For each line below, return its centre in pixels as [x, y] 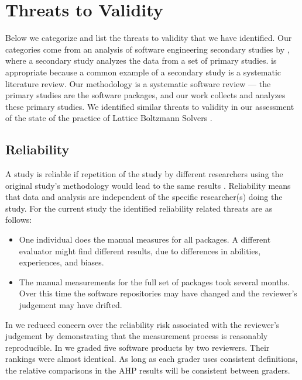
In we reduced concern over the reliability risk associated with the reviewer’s [143, 324]
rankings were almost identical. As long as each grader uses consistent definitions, [152, 359]
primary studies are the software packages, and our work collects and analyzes [145, 95]
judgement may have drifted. [71, 305]
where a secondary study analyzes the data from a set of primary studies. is [141, 61]
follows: [19, 220]
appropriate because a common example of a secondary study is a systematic [143, 72]
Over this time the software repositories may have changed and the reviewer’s [158, 293]
